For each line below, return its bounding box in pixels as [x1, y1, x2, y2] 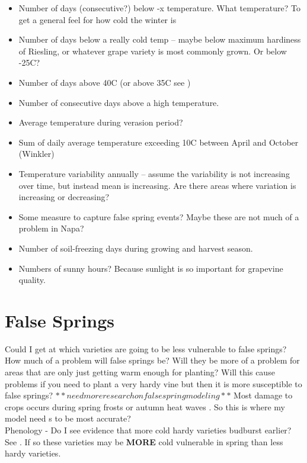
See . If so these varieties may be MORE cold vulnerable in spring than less [5, 435, 283, 448]
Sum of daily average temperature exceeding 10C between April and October [18, 136, 299, 148]
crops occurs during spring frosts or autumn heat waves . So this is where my [5, 400, 285, 413]
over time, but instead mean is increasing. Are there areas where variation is [18, 179, 296, 191]
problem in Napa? [18, 222, 84, 234]
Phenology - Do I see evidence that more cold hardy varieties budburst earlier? [5, 423, 292, 436]
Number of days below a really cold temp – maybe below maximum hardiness [18, 33, 301, 46]
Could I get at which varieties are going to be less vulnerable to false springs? [5, 342, 287, 355]
